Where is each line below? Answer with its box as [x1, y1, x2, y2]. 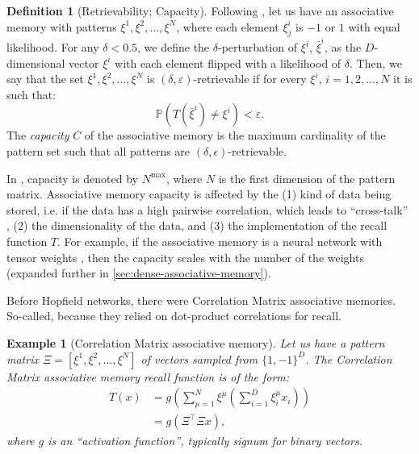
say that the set [6, 70, 84, 87]
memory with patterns [6, 18, 117, 35]
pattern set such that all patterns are [6, 143, 191, 160]
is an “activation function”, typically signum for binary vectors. [48, 432, 362, 449]
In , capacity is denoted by [6, 169, 139, 186]
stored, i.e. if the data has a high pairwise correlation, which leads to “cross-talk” [6, 201, 409, 218]
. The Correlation [305, 350, 392, 367]
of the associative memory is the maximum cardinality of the [84, 127, 386, 144]
